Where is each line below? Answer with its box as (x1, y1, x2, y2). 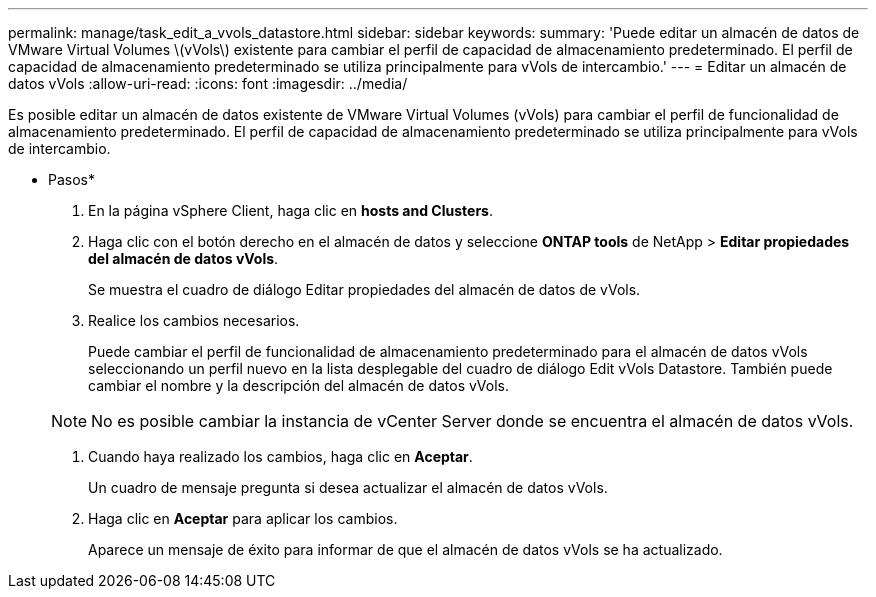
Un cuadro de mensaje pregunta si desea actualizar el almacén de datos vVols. (88, 479, 608, 496)
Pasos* (48, 171, 95, 188)
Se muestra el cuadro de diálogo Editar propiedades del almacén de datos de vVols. (88, 281, 641, 298)
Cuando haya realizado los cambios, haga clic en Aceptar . (88, 448, 473, 465)
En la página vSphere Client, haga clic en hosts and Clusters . (88, 202, 493, 219)
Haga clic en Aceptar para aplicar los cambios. (88, 510, 398, 527)
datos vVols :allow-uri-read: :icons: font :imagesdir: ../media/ (8, 75, 408, 92)
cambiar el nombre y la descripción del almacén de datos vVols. (88, 377, 510, 394)
